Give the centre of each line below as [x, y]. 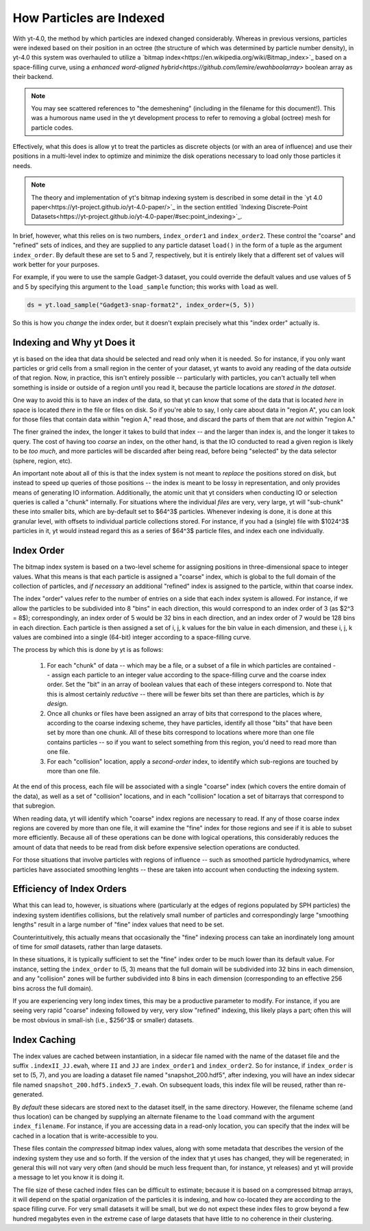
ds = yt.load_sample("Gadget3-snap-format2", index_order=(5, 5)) [141, 305]
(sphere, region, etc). [42, 460]
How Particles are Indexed [89, 18]
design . [58, 704]
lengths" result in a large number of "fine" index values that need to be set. [118, 925]
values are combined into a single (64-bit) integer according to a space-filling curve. [132, 637]
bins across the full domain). [53, 988]
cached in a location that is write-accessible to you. [86, 1136]
